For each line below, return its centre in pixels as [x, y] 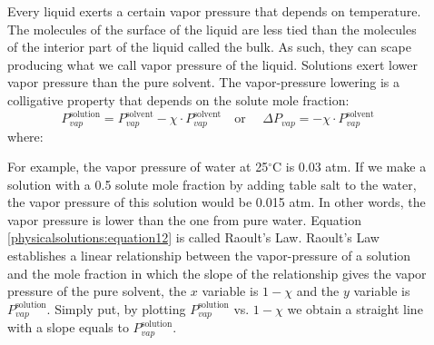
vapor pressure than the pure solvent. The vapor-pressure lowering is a [204, 82]
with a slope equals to [68, 327]
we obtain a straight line [355, 308]
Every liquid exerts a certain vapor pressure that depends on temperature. [214, 11]
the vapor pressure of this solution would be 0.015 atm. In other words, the [217, 202]
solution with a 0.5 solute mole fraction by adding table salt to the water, [212, 184]
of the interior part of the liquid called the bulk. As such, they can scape [209, 47]
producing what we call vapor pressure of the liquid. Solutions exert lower [212, 64]
